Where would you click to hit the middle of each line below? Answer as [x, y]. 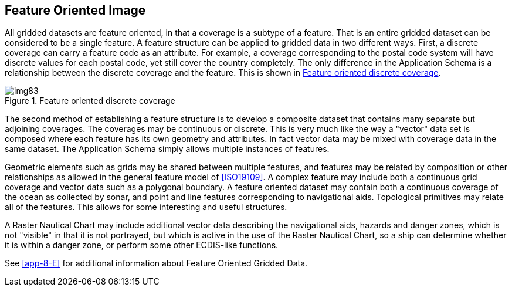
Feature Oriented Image [75, 10]
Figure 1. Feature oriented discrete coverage [90, 101]
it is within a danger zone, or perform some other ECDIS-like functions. [142, 245]
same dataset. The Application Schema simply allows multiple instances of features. [167, 149]
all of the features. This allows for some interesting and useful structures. [146, 207]
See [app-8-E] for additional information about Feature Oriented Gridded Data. [156, 263]
